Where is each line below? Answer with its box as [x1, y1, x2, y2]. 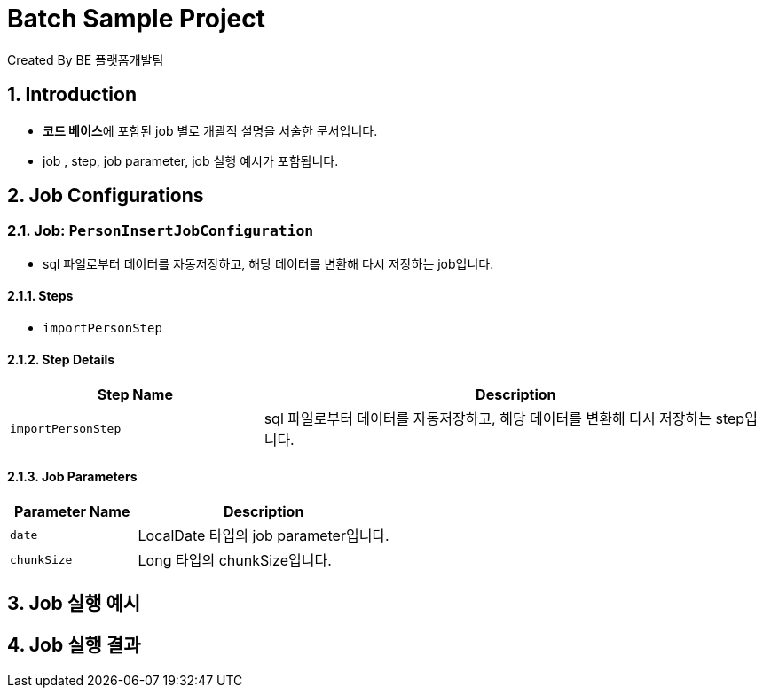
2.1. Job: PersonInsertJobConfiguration [7, 222, 314, 240]
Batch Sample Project [7, 4, 266, 34]
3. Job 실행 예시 [7, 591, 141, 614]
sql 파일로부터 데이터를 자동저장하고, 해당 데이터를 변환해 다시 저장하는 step [264, 410, 745, 428]
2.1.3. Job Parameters [7, 468, 138, 484]
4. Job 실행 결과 [7, 634, 141, 657]
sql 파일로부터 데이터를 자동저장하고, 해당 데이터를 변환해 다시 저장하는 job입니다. [43, 255, 494, 271]
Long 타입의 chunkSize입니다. [138, 551, 332, 570]
